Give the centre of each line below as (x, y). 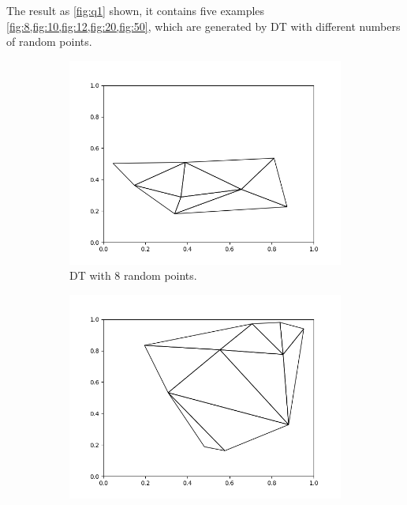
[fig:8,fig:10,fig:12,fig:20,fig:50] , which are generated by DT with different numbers (203, 26)
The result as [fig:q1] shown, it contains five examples (136, 10)
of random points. (49, 41)
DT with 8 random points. (133, 275)
